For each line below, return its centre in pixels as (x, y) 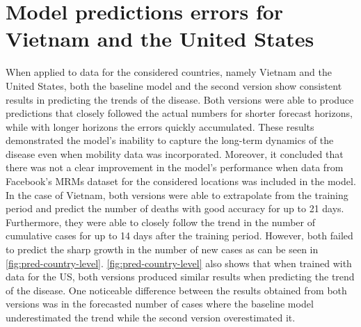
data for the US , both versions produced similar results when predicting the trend (180, 277)
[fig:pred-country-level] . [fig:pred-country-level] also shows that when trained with (179, 263)
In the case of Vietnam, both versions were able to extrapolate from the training (177, 194)
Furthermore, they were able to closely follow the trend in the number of (161, 222)
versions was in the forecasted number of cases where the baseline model (160, 304)
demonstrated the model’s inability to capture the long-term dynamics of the (170, 140)
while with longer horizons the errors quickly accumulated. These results (160, 126)
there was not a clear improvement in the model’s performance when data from (175, 167)
